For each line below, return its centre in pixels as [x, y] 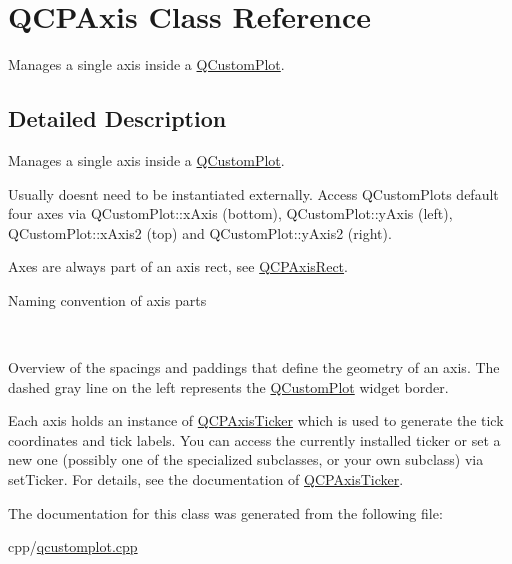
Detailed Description [117, 118]
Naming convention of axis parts [107, 299]
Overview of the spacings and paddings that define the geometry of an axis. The [254, 367]
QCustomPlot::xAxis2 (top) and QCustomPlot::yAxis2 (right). [200, 232]
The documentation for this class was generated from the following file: [225, 512]
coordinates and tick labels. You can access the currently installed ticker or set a [254, 439]
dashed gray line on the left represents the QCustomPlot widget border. [228, 386]
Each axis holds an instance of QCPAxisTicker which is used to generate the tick [256, 420]
